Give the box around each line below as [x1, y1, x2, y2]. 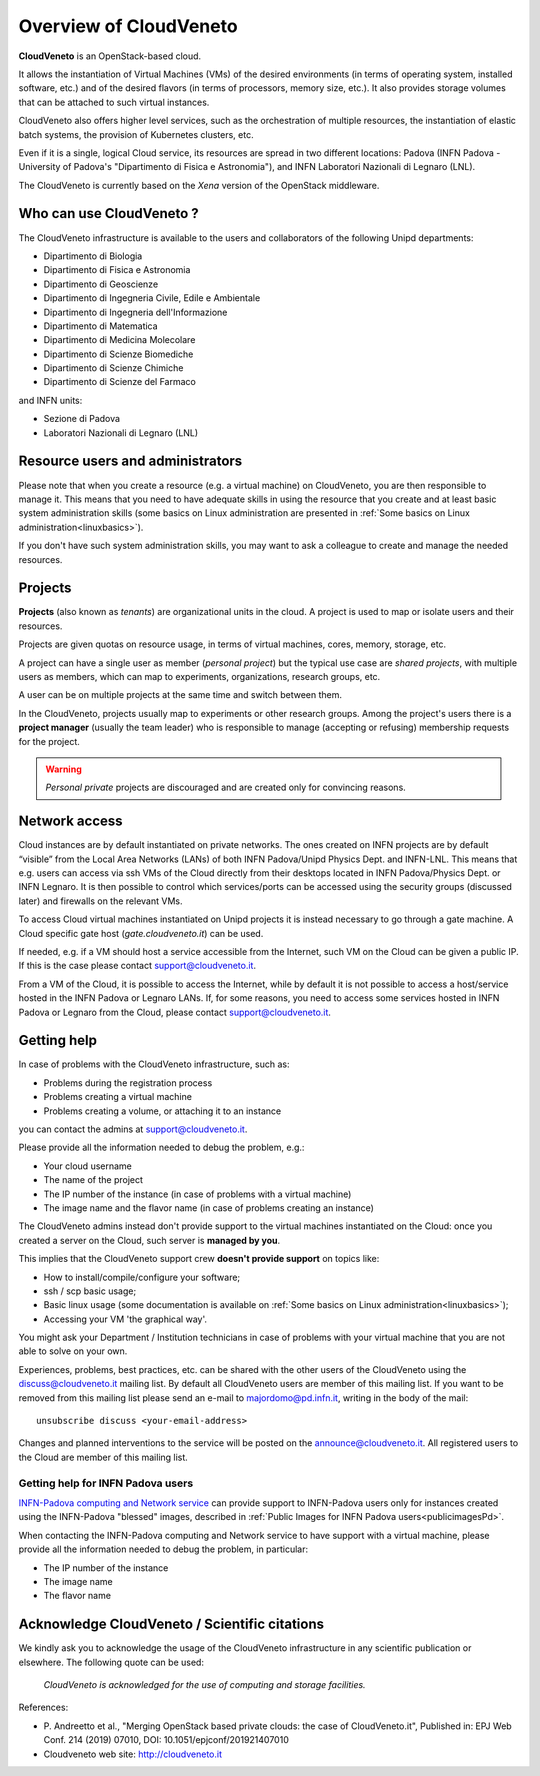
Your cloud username [43, 1160, 132, 1172]
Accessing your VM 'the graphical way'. [43, 1313, 208, 1325]
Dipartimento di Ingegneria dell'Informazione [43, 306, 228, 318]
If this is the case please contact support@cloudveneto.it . [18, 960, 257, 972]
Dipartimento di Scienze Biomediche [43, 348, 194, 360]
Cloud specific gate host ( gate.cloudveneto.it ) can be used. [18, 927, 264, 939]
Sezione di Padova [43, 413, 120, 425]
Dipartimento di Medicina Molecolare [43, 334, 196, 346]
